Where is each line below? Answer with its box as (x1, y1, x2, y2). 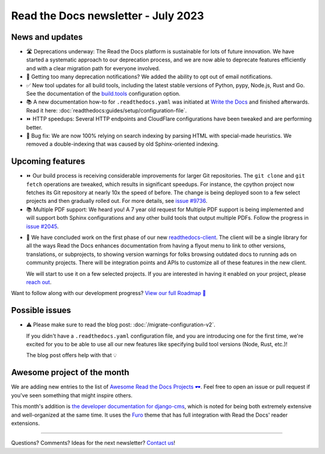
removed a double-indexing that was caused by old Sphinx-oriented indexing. (26, 140, 219, 148)
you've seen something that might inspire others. (11, 391, 132, 399)
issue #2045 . (26, 223, 59, 230)
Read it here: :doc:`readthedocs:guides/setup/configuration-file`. (26, 107, 187, 114)
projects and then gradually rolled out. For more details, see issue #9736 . (26, 197, 208, 205)
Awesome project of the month (11, 367, 129, 378)
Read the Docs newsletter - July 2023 (11, 9, 205, 22)
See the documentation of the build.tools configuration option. (26, 90, 181, 98)
